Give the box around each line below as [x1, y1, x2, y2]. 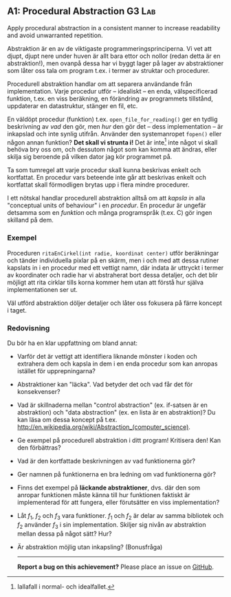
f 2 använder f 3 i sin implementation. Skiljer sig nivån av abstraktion [16, 520, 206, 530]
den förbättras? [16, 443, 61, 452]
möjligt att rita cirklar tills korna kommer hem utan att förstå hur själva [7, 278, 204, 286]
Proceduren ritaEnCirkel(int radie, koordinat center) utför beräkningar [7, 249, 219, 257]
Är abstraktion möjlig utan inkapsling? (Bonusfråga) [16, 543, 163, 551]
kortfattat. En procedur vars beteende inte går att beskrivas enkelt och [7, 174, 206, 182]
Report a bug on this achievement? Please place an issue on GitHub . [16, 563, 214, 571]
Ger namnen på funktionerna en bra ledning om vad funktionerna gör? [16, 470, 217, 479]
